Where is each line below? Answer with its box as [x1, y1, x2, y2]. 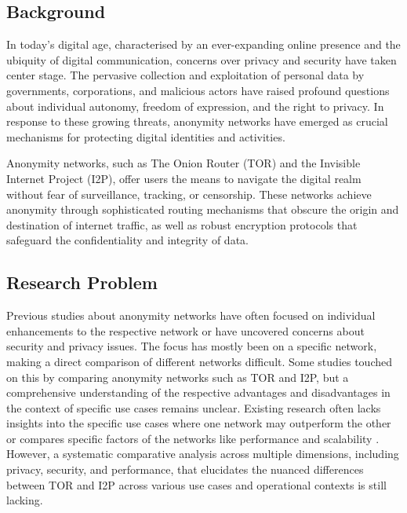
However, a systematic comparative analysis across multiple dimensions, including [6, 445, 399, 462]
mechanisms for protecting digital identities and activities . [6, 128, 285, 145]
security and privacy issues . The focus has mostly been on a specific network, [6, 338, 377, 354]
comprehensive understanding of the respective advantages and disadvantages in [6, 384, 391, 401]
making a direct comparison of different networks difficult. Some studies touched [6, 353, 392, 369]
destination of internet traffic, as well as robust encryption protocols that [6, 216, 358, 233]
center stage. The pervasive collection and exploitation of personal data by [6, 67, 365, 83]
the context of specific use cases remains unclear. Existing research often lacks [6, 399, 381, 416]
